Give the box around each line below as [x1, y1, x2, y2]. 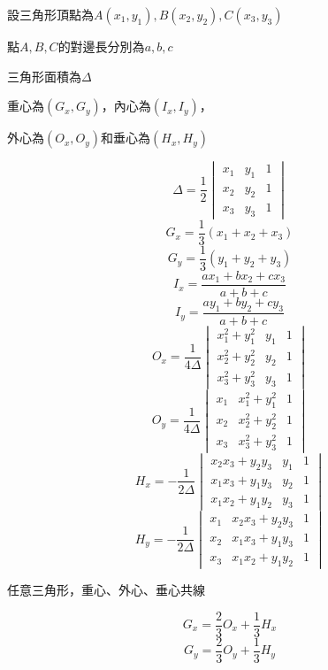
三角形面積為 [7, 66, 81, 85]
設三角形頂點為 [7, 5, 94, 23]
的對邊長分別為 [57, 37, 145, 55]
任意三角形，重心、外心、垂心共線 [7, 580, 205, 598]
